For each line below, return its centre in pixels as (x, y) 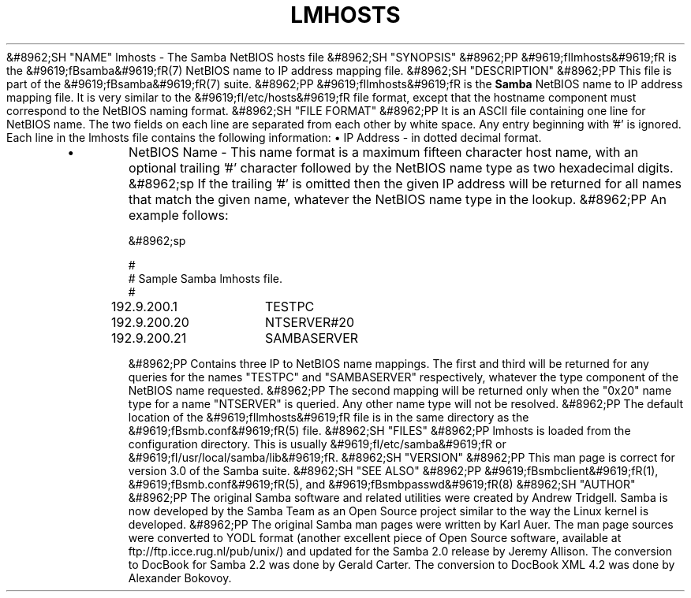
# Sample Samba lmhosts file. (205, 278)
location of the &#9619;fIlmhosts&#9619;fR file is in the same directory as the (329, 417)
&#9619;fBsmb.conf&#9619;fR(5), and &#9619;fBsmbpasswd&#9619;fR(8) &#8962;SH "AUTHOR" (382, 484)
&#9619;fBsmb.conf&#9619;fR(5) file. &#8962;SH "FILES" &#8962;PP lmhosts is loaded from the (379, 430)
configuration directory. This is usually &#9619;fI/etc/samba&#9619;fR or (317, 444)
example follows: (179, 215)
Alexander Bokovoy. (180, 578)
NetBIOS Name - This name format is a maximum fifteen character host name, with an (384, 152)
